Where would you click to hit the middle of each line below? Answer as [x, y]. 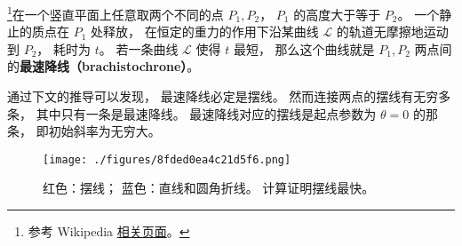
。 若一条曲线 [139, 48]
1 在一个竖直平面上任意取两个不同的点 [115, 13]
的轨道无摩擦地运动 [392, 32]
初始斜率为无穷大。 [104, 131]
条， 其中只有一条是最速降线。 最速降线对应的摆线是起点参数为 [192, 113]
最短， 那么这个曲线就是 [304, 48]
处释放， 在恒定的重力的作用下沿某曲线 [205, 32]
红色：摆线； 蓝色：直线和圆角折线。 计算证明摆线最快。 [209, 188]
